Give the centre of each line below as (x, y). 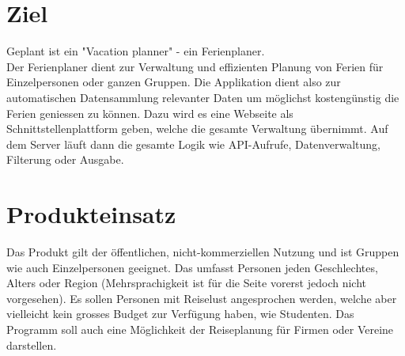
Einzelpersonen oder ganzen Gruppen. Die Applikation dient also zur (174, 82)
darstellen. (32, 345)
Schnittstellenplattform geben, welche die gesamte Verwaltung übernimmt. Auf (197, 129)
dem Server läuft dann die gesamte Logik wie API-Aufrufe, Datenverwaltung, (193, 144)
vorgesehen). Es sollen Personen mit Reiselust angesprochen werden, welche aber (202, 298)
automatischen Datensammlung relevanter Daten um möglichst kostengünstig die (203, 97)
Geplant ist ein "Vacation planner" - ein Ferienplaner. (136, 51)
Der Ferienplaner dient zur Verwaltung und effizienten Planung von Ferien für (195, 66)
